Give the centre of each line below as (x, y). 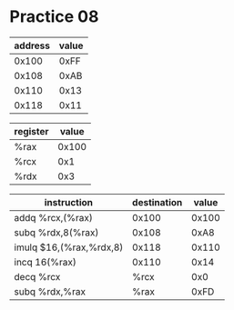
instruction (69, 202)
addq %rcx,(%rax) (53, 217)
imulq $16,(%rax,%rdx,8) (69, 247)
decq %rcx (37, 276)
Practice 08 (54, 17)
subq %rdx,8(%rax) (56, 232)
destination (157, 202)
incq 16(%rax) (46, 262)
